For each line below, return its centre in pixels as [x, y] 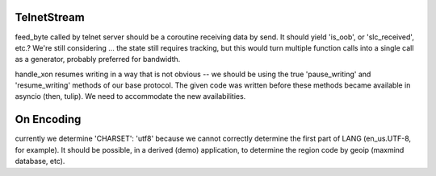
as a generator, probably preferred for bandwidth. [98, 59]
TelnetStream [50, 17]
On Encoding [48, 119]
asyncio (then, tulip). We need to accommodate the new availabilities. [130, 96]
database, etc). [40, 162]
